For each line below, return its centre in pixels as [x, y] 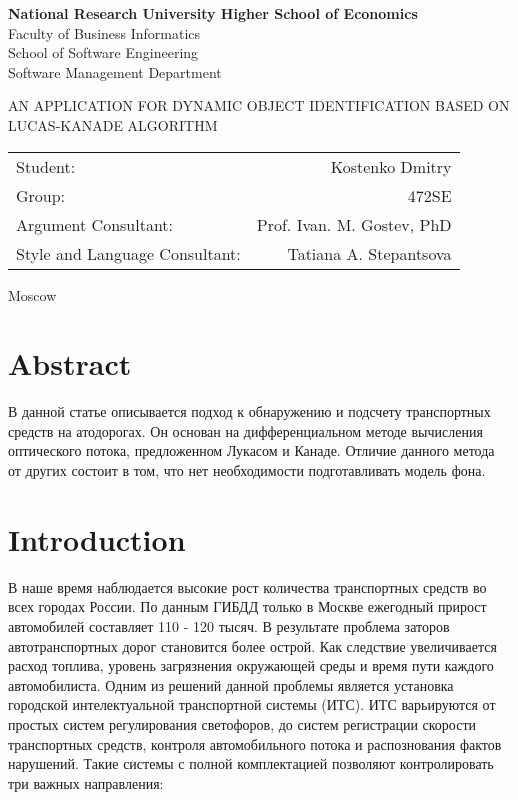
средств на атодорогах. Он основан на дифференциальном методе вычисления [245, 430]
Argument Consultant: [95, 224]
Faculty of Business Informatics [104, 32]
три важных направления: [86, 782]
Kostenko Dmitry [391, 166]
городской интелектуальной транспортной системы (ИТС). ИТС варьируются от [252, 704]
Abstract [70, 363]
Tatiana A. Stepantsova [369, 253]
